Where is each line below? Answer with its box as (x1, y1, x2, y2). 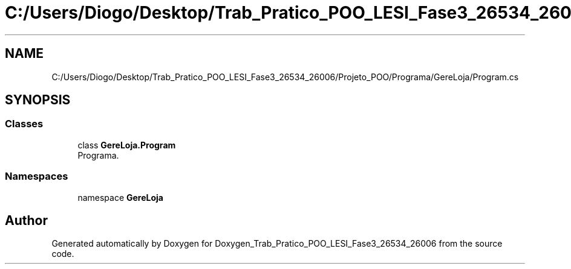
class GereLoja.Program (77, 139, 176, 150)
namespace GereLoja (77, 192, 163, 203)
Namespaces (5, 170, 68, 183)
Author (5, 212, 48, 228)
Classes (5, 118, 44, 130)
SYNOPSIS (5, 92, 71, 108)
